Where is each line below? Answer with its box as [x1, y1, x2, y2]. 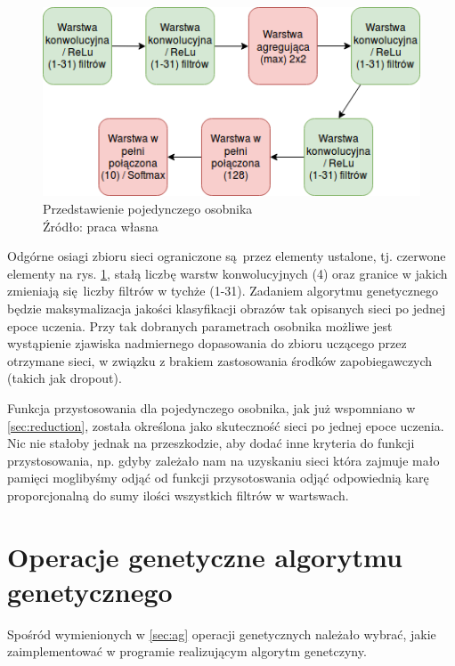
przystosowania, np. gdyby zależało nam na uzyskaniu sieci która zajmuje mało [7, 451, 440, 469]
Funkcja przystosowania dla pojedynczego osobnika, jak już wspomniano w [7, 399, 416, 417]
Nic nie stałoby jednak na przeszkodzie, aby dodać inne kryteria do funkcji [7, 434, 415, 452]
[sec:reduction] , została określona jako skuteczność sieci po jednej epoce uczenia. [7, 416, 444, 435]
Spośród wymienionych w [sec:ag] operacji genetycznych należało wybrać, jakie [7, 624, 436, 643]
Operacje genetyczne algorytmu [7, 538, 402, 574]
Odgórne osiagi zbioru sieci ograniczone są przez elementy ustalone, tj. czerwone [7, 247, 446, 265]
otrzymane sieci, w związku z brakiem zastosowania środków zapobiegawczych [7, 351, 433, 370]
